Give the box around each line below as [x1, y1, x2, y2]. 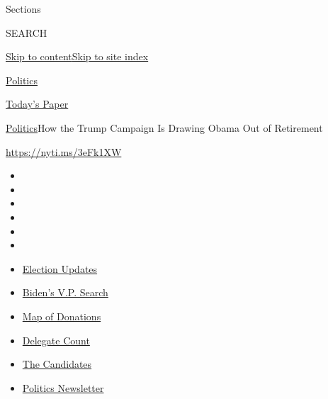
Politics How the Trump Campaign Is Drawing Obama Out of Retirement [6, 120, 323, 135]
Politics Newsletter [22, 380, 104, 395]
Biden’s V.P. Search [22, 285, 108, 300]
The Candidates [22, 356, 92, 371]
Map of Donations [22, 308, 101, 323]
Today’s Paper [6, 96, 69, 111]
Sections [6, 1, 41, 16]
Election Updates [22, 261, 98, 276]
